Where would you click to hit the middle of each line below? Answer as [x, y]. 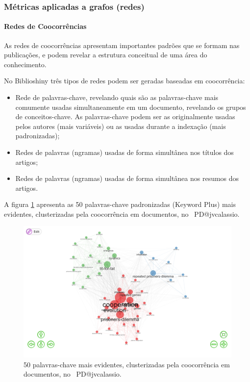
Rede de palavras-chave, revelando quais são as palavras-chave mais [117, 97]
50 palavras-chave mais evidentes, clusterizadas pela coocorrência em [127, 364]
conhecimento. [25, 64]
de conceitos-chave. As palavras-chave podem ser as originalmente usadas [125, 116]
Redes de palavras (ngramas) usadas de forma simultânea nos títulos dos [125, 152]
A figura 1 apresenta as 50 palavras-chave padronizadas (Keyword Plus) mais [120, 204]
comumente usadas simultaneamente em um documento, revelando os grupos [131, 107]
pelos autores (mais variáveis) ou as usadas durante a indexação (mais [121, 126]
